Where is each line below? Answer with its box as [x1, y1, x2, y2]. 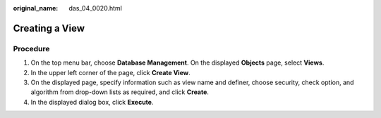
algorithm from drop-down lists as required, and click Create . [30, 88, 210, 96]
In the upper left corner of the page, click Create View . [30, 68, 190, 77]
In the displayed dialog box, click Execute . [30, 98, 154, 106]
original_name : [13, 4, 59, 12]
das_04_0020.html [68, 4, 123, 12]
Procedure [13, 44, 50, 53]
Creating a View [13, 22, 85, 34]
